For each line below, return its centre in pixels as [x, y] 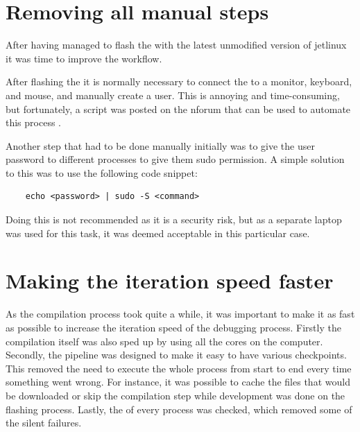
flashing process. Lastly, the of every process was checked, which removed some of [179, 409]
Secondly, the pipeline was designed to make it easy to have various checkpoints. [176, 355]
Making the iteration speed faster [170, 280]
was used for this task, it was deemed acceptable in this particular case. [158, 233]
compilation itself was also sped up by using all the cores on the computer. [164, 341]
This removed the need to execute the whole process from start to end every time [179, 368]
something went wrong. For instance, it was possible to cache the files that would [178, 382]
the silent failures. [44, 423]
